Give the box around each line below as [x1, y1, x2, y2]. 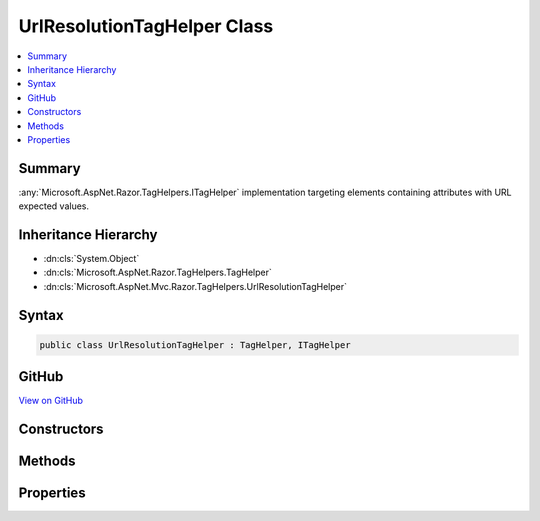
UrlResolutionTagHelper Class [18, 15, 274, 37]
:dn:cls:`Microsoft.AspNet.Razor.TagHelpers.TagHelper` [43, 266, 272, 279]
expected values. [18, 200, 90, 212]
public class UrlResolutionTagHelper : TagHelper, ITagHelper [39, 339, 351, 350]
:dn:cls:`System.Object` [43, 253, 140, 265]
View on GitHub [18, 395, 84, 407]
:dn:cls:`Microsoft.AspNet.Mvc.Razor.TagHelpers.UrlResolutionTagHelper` [43, 280, 347, 292]
